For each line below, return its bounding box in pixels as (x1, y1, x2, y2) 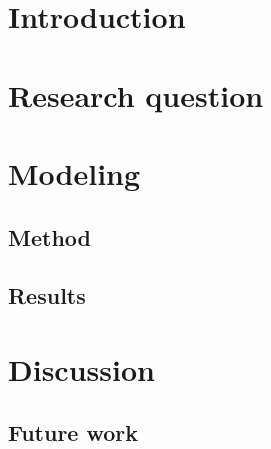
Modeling (8, 152, 141, 193)
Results (8, 280, 86, 311)
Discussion (8, 348, 155, 389)
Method (8, 221, 91, 252)
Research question (8, 74, 264, 115)
